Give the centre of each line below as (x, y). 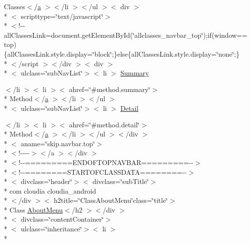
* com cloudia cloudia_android (50, 190)
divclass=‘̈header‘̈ (46, 181)
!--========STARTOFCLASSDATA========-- (103, 172)
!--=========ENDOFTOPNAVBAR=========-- (106, 162)
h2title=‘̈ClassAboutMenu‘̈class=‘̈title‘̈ (111, 200)
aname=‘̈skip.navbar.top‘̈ (58, 143)
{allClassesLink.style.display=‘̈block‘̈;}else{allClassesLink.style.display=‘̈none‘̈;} (122, 53)
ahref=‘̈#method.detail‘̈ (104, 124)
